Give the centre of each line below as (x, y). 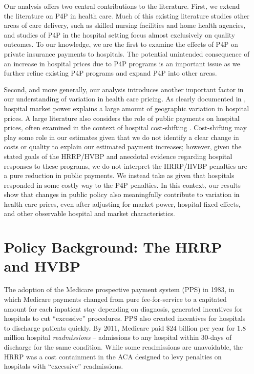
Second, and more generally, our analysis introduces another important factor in (124, 89)
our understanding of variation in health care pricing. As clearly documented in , (125, 99)
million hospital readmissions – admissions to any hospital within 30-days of (118, 337)
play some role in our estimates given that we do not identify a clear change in (122, 137)
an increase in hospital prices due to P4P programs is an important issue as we (122, 63)
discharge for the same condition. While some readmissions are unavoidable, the (124, 346)
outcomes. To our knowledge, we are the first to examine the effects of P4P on (121, 44)
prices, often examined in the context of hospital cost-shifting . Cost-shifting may (126, 128)
